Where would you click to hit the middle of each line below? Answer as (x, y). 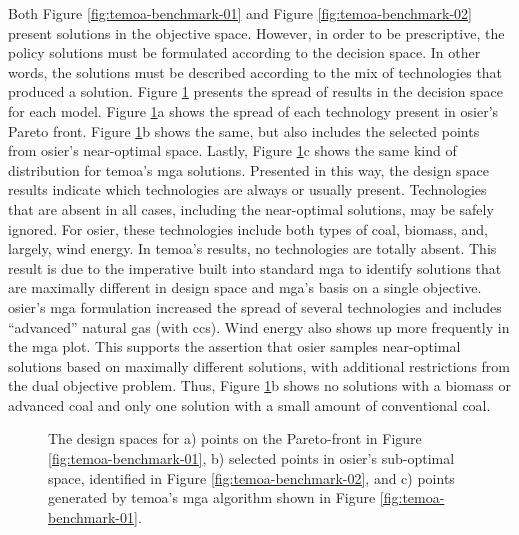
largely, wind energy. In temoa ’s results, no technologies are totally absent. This (252, 248)
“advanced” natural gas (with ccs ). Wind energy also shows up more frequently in (259, 326)
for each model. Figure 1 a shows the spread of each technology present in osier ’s (253, 110)
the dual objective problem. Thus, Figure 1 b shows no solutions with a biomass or (259, 385)
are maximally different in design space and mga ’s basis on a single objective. (245, 287)
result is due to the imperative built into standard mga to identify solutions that (255, 267)
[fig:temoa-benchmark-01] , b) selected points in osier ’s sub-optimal (251, 458)
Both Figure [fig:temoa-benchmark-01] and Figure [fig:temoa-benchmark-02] (240, 13)
